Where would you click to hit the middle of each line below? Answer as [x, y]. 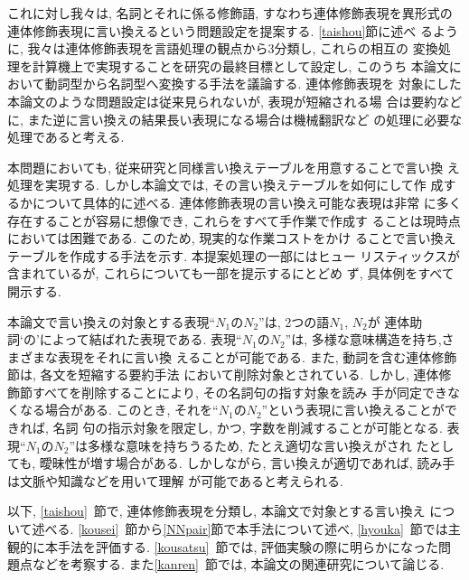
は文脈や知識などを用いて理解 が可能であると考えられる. [175, 480]
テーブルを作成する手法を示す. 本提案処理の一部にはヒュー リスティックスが [234, 255]
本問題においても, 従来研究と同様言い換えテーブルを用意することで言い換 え [234, 167]
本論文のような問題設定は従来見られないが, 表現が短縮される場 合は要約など [235, 101]
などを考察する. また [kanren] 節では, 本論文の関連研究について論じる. [238, 564]
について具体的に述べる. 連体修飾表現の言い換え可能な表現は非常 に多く [247, 202]
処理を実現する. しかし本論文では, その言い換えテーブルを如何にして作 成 [225, 185]
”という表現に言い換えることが [353, 410]
